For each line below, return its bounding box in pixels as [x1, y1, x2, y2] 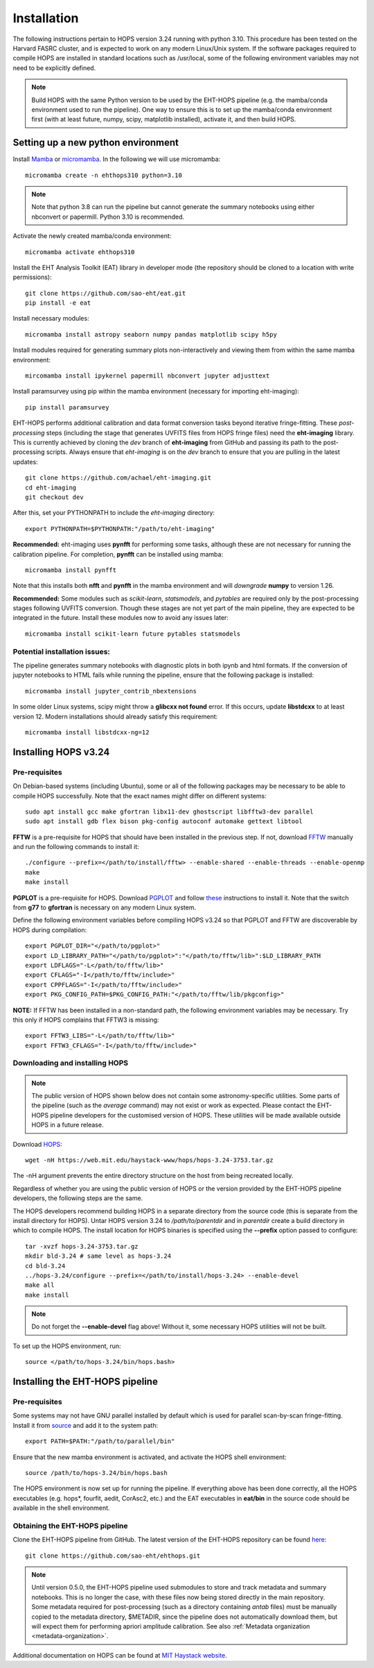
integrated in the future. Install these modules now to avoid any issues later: [12, 614, 229, 622]
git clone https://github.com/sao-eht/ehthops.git [25, 1551, 201, 1560]
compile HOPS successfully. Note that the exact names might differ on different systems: [12, 791, 267, 800]
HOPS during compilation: [12, 925, 87, 934]
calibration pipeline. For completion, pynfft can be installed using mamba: [12, 550, 224, 558]
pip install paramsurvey [25, 403, 109, 411]
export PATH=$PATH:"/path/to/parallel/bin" [25, 1438, 175, 1445]
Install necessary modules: [12, 314, 89, 323]
